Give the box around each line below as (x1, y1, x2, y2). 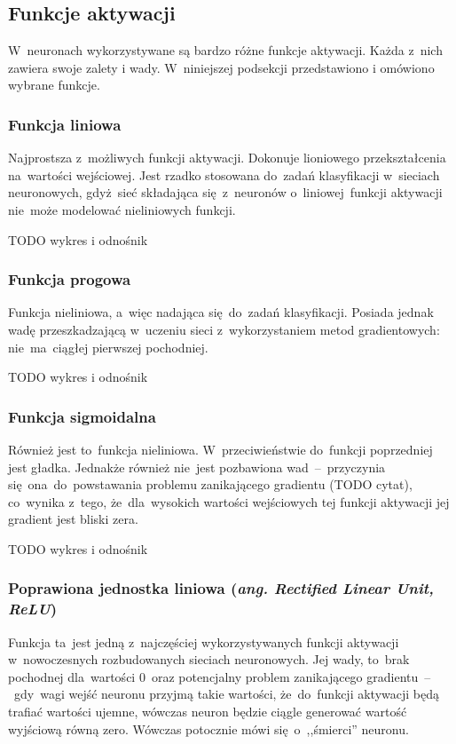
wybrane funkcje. (8, 75, 100, 94)
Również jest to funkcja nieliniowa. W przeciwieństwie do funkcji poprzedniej (8, 439, 433, 458)
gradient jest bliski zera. (8, 510, 138, 528)
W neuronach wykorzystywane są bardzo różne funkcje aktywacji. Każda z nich (8, 41, 443, 59)
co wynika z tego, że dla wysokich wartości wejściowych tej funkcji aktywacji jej (8, 492, 450, 511)
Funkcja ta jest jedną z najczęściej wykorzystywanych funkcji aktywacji (8, 632, 399, 651)
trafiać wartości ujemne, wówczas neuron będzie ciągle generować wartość (8, 702, 407, 721)
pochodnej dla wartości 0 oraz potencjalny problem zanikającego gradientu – (8, 667, 431, 685)
